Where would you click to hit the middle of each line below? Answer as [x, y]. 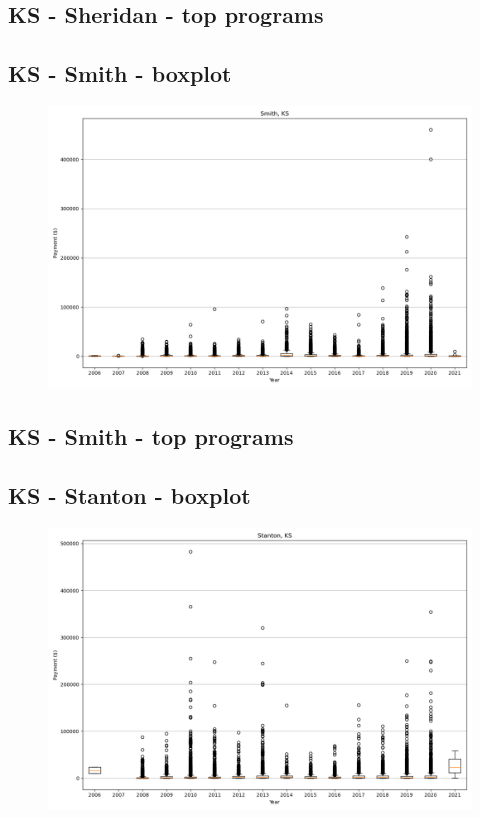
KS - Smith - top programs [151, 436]
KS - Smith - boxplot [120, 73]
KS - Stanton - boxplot [129, 495]
